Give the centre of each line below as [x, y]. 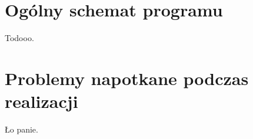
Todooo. [19, 38]
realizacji [41, 101]
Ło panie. [21, 129]
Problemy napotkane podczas [127, 78]
